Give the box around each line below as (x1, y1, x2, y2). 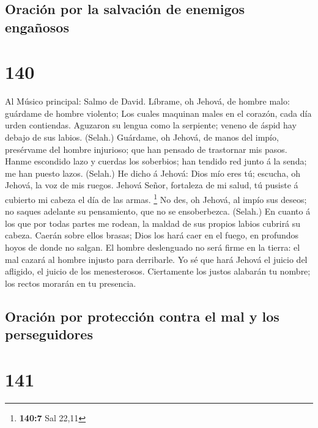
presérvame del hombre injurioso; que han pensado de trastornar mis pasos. (5, 142, 287, 155)
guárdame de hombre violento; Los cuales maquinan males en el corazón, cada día (5, 106, 312, 119)
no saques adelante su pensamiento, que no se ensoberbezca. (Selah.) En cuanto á (5, 205, 311, 218)
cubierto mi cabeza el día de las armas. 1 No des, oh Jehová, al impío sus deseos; (5, 191, 307, 205)
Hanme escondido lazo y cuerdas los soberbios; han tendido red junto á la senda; (5, 155, 307, 168)
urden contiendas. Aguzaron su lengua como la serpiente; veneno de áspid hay (5, 119, 297, 131)
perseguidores (5, 325, 93, 344)
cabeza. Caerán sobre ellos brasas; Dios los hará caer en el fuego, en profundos (5, 229, 299, 242)
